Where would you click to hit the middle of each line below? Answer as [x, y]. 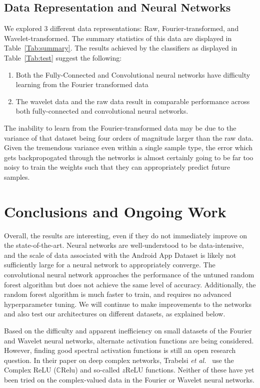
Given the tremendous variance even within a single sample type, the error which [128, 147]
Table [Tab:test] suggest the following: [63, 57]
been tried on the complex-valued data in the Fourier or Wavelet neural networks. [129, 379]
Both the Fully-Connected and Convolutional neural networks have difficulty [133, 74]
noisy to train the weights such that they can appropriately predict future [117, 167]
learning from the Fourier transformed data [82, 84]
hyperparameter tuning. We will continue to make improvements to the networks [128, 304]
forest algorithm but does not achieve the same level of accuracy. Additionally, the [130, 284]
